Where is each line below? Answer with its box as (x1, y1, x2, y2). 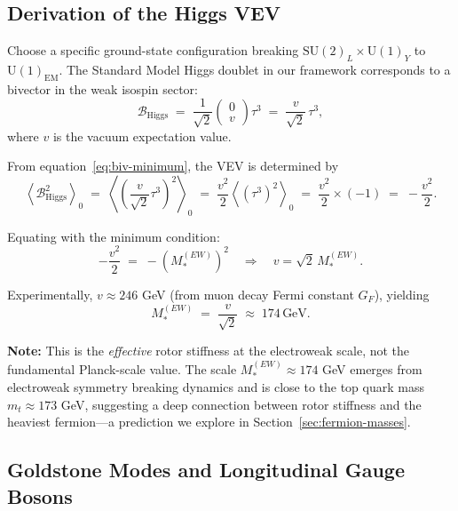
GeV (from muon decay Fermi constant (142, 284, 354, 303)
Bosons (7, 482, 73, 509)
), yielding (374, 284, 430, 303)
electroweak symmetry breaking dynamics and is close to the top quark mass (7, 378, 424, 396)
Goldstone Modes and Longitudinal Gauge (7, 456, 405, 483)
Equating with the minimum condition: (7, 227, 220, 245)
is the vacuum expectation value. (52, 126, 232, 145)
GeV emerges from (322, 359, 422, 378)
